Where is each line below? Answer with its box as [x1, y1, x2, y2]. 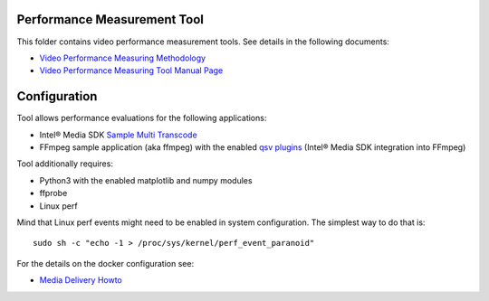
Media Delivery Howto [39, 275, 122, 286]
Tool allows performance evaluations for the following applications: [16, 113, 267, 124]
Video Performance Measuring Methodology [39, 52, 206, 63]
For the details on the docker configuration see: [16, 258, 195, 268]
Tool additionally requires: [16, 158, 113, 169]
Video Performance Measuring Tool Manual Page [39, 65, 224, 76]
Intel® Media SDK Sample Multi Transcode [39, 129, 198, 140]
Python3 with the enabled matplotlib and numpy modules [39, 174, 253, 185]
